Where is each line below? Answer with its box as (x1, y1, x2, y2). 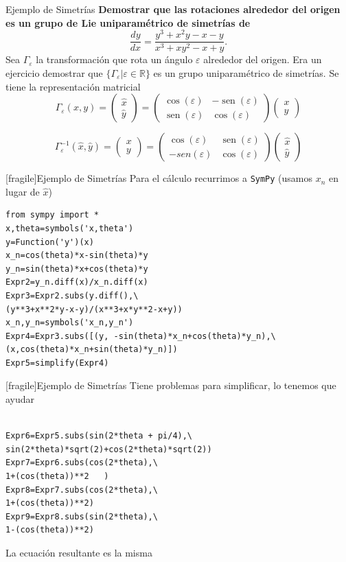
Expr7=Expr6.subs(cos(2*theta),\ (5, 458, 158, 468)
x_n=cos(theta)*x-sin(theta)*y (5, 250, 148, 261)
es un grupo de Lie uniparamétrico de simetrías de (5, 15, 251, 30)
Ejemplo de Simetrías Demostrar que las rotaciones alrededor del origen (5, 2, 341, 16)
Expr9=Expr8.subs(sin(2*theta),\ (5, 511, 158, 522)
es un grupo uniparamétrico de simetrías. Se (153, 65, 339, 80)
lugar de (5, 184, 40, 198)
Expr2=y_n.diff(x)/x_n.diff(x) (5, 277, 148, 288)
